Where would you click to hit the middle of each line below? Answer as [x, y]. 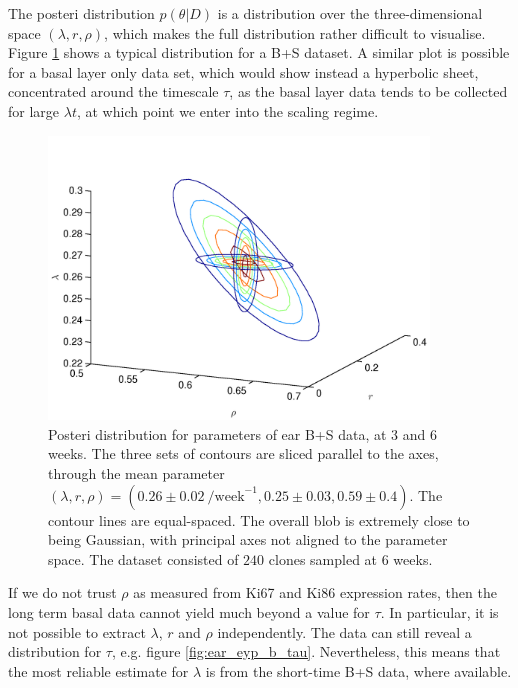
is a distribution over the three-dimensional [350, 13]
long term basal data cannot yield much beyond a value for [189, 612]
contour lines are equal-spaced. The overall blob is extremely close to [259, 519]
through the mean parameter [136, 473]
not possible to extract [77, 631]
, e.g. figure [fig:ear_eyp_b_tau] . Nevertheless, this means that [306, 651]
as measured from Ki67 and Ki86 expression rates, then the [315, 592]
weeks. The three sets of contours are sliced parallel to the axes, [243, 453]
